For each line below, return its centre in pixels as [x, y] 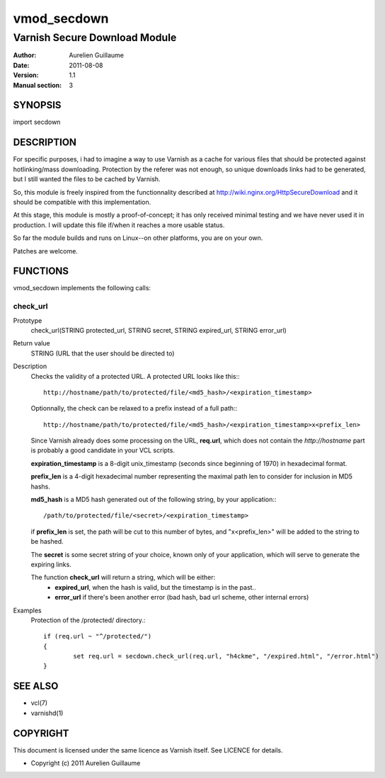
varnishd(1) [47, 713]
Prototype [28, 320]
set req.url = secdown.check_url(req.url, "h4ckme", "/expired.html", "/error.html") [226, 656]
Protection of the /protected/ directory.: [88, 620]
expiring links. [51, 564]
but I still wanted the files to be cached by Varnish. [87, 179]
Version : [26, 75]
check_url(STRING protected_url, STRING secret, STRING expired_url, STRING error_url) [159, 330]
